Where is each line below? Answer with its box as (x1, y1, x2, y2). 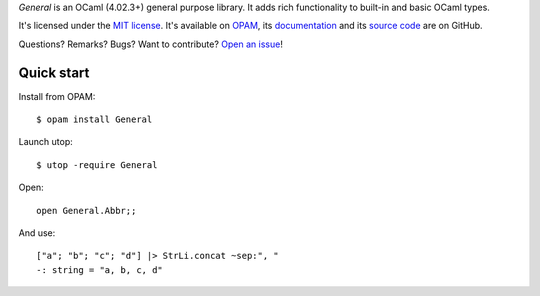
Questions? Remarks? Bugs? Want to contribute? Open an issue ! (18, 38, 284, 50)
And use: (18, 227, 56, 239)
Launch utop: (18, 136, 74, 148)
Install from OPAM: (18, 90, 96, 102)
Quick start (18, 64, 90, 81)
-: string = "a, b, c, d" (36, 264, 164, 275)
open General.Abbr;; (36, 205, 137, 216)
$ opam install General (36, 114, 153, 125)
